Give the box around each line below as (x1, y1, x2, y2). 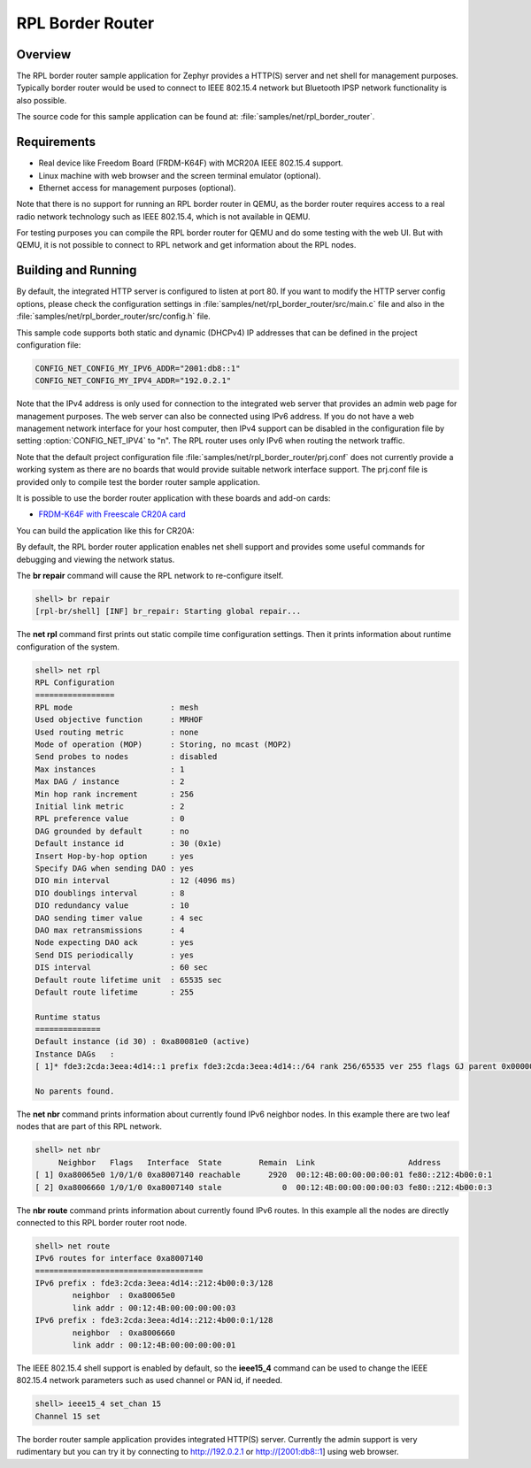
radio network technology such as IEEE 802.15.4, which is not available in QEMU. (16, 211, 311, 221)
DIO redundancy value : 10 (35, 901, 189, 911)
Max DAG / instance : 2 (35, 777, 185, 787)
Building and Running (16, 263, 137, 278)
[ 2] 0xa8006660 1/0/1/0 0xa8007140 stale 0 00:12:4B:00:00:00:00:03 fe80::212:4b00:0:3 (35, 1182, 493, 1192)
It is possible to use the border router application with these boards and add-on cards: (16, 493, 331, 503)
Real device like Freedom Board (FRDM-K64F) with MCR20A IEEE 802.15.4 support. (38, 158, 344, 168)
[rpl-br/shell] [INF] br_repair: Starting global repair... (35, 606, 302, 617)
